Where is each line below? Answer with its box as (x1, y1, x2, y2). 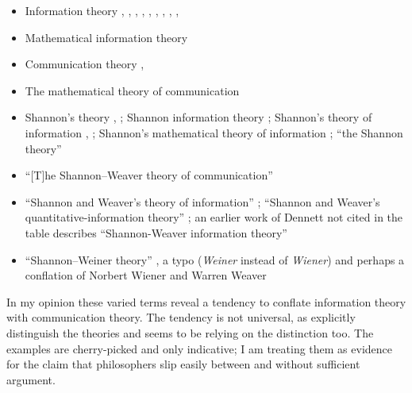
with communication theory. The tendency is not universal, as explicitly (6, 309, 356, 326)
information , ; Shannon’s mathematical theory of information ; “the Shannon (25, 124, 403, 141)
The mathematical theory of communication (25, 82, 240, 98)
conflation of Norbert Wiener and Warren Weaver (25, 267, 267, 283)
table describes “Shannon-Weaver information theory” (25, 224, 287, 241)
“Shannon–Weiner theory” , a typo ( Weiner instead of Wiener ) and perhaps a (25, 251, 405, 268)
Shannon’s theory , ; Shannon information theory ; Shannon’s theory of (25, 109, 372, 125)
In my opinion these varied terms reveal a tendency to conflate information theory (6, 293, 406, 310)
